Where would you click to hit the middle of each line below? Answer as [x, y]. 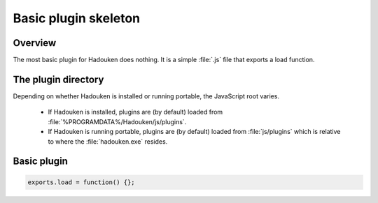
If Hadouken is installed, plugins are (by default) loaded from [135, 112]
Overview [35, 43]
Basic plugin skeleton [76, 18]
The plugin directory [58, 79]
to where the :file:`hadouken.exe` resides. [108, 141]
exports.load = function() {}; [82, 182]
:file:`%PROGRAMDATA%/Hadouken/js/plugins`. [117, 121]
